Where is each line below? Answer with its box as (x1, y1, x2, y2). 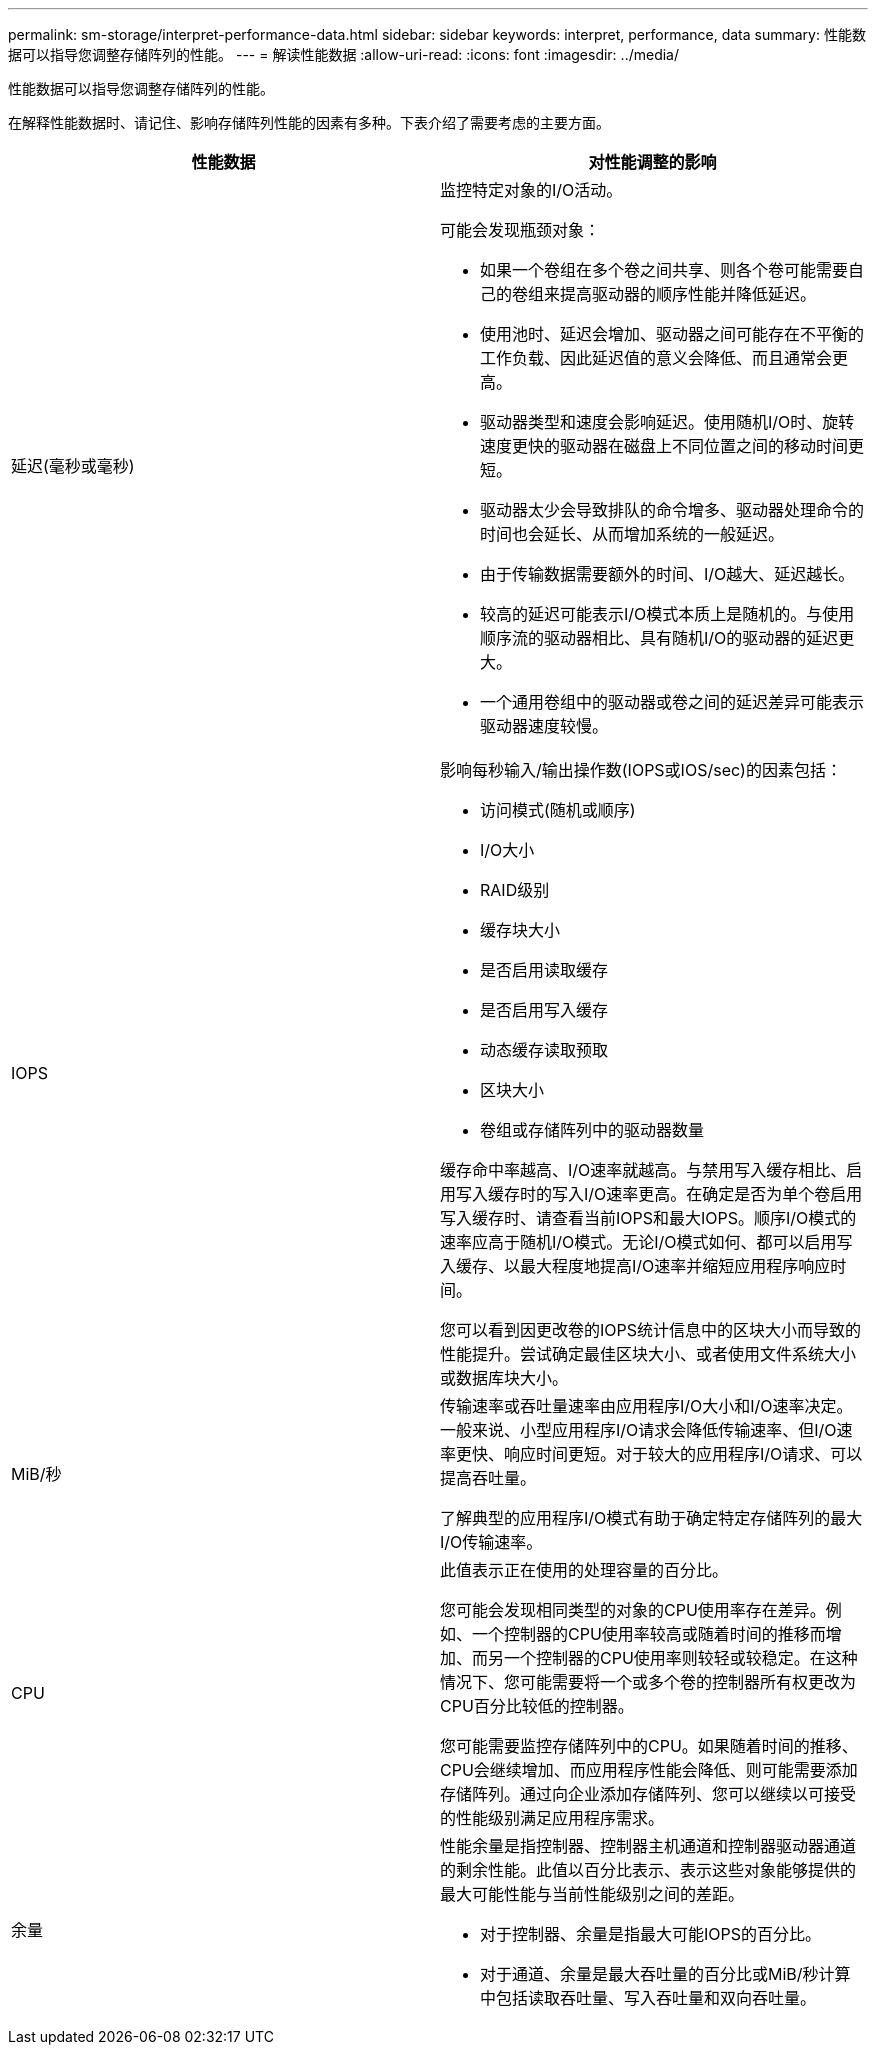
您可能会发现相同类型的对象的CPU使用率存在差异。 (440, 1600, 826, 1620)
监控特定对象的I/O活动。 (440, 180, 623, 200)
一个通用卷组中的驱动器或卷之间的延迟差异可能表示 (480, 692, 865, 712)
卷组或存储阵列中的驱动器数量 (480, 1120, 705, 1140)
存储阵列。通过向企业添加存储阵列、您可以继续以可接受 (440, 1784, 857, 1804)
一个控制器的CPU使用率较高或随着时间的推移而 (472, 1624, 826, 1644)
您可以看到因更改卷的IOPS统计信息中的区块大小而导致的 (440, 1320, 862, 1340)
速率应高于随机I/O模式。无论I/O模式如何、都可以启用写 (440, 1232, 853, 1252)
